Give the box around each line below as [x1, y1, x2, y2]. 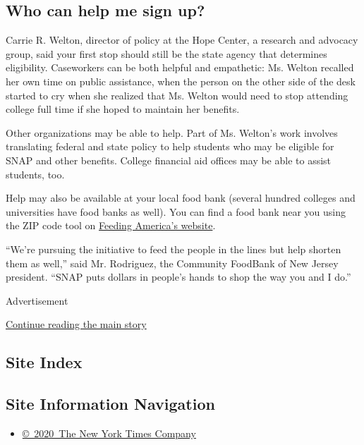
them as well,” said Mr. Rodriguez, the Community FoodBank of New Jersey [6, 255, 339, 270]
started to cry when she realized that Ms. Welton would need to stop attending [6, 87, 348, 102]
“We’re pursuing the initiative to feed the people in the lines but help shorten [6, 241, 341, 256]
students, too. [6, 166, 65, 181]
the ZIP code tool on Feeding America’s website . [6, 218, 216, 233]
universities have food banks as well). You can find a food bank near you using [6, 204, 346, 219]
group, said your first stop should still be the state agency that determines [6, 46, 327, 61]
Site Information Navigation [6, 393, 215, 415]
